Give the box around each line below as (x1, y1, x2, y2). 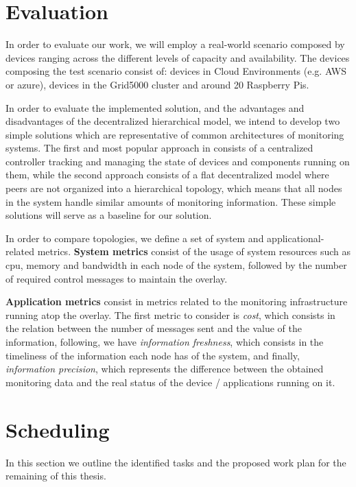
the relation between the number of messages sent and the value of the (5, 321, 302, 335)
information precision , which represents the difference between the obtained (5, 361, 324, 376)
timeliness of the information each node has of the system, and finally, (5, 348, 300, 362)
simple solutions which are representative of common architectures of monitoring (5, 127, 344, 141)
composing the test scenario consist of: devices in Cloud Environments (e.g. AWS (5, 64, 347, 78)
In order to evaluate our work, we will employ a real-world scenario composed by (5, 37, 345, 51)
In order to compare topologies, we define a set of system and (5, 230, 264, 245)
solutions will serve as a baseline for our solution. (5, 208, 212, 222)
